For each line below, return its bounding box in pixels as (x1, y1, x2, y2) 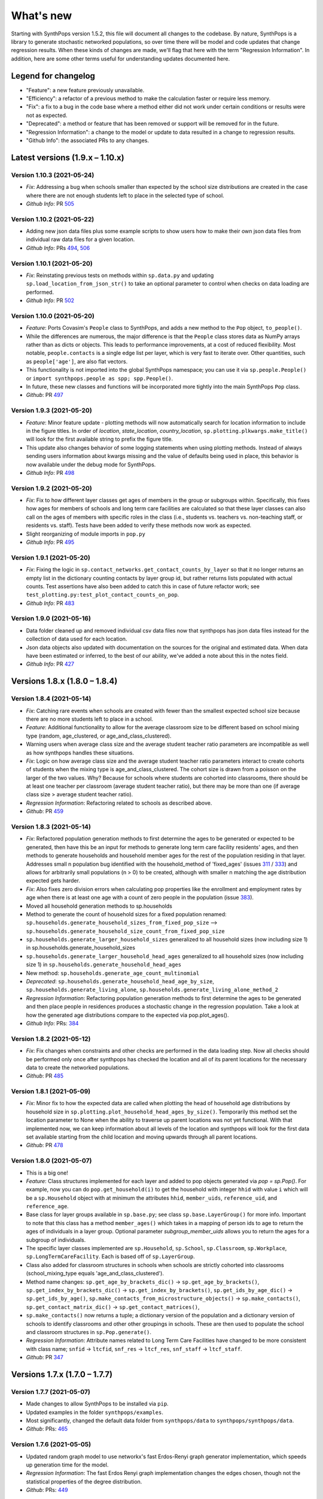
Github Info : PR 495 (26, 538, 75, 546)
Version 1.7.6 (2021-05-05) (11, 1440, 92, 1449)
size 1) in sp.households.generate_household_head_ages (26, 961, 182, 968)
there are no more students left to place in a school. (26, 715, 154, 723)
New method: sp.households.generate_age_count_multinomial (26, 969, 200, 977)
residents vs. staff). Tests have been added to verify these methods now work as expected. (26, 522, 251, 529)
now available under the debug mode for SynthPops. (26, 460, 156, 468)
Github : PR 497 (26, 392, 63, 399)
